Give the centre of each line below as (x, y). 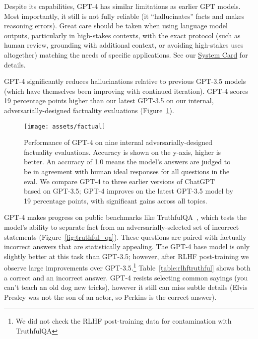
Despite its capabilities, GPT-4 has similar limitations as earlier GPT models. (122, 6)
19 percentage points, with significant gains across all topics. (116, 200)
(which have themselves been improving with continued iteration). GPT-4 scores (126, 91)
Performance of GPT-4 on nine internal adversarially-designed (118, 142)
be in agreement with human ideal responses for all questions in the (127, 171)
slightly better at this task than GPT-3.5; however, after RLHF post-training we (127, 256)
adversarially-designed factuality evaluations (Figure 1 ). (89, 110)
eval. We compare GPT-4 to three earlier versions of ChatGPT (120, 181)
